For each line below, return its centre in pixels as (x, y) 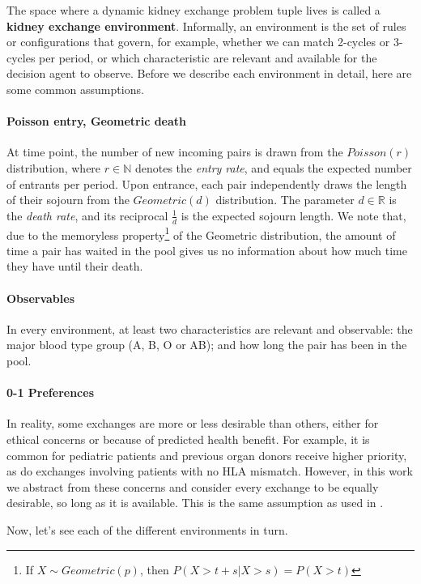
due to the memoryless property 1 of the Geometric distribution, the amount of (201, 233)
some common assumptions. (75, 89)
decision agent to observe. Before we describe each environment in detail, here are (209, 73)
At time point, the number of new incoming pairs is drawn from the (175, 152)
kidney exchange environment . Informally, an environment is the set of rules (206, 26)
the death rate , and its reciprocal (87, 215)
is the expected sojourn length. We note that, (293, 215)
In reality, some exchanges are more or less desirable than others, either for (193, 423)
